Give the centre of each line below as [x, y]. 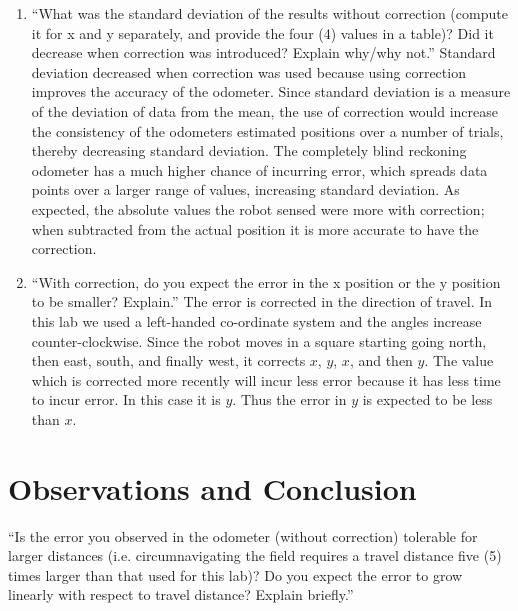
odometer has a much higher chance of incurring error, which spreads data [259, 169]
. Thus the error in [289, 399]
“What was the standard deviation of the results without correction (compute [269, 13]
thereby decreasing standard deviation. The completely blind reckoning [249, 150]
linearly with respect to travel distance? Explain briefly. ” [181, 594]
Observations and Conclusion [212, 487]
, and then [381, 360]
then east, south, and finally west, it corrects [168, 360]
